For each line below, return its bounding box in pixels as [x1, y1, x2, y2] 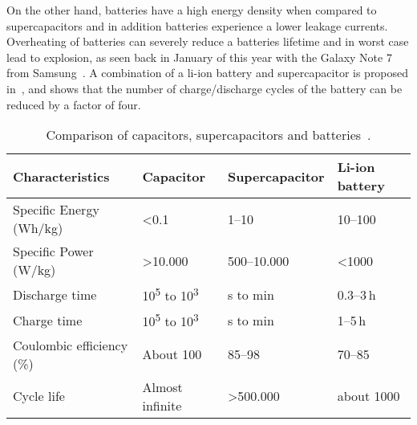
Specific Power [13, 242, 94, 261]
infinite [142, 395, 182, 415]
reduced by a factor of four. [6, 96, 141, 112]
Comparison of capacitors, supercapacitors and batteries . [46, 125, 371, 145]
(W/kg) [13, 260, 56, 280]
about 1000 [337, 386, 400, 406]
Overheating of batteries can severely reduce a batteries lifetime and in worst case [6, 33, 409, 50]
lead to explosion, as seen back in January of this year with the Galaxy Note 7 [6, 48, 392, 65]
